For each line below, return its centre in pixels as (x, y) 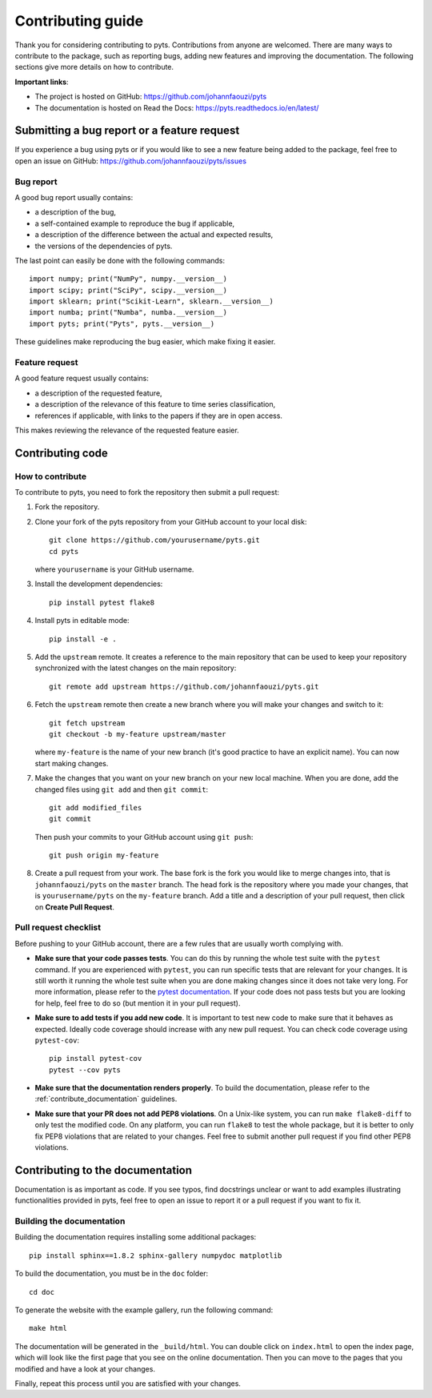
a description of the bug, (75, 212)
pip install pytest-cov (96, 1059)
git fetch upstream (87, 723)
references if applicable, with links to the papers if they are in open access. (159, 416)
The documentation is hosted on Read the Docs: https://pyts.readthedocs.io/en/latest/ (177, 107)
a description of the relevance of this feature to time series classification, (155, 404)
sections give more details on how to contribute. (94, 67)
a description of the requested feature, (99, 393)
